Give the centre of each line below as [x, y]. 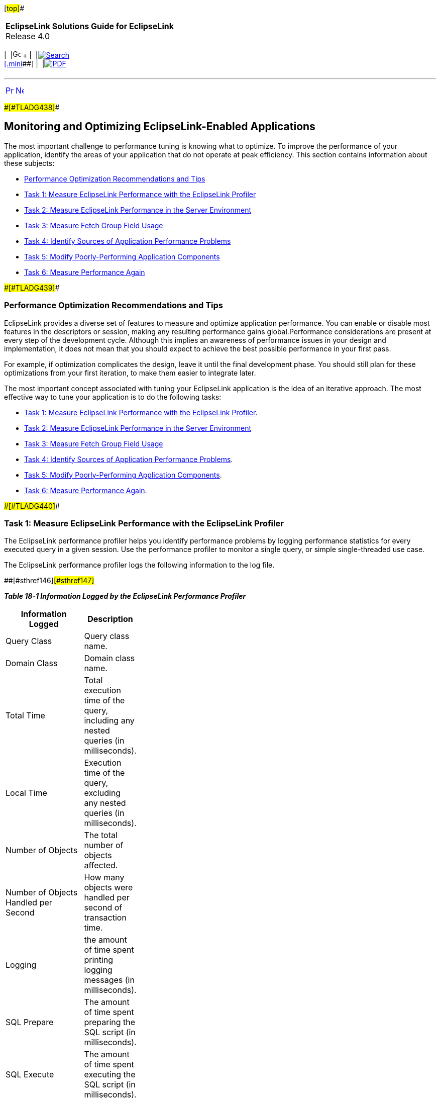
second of [103, 908]
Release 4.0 [28, 36]
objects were [108, 888]
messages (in [109, 980]
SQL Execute [30, 1075]
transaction [105, 918]
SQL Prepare [30, 1022]
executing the [110, 1075]
